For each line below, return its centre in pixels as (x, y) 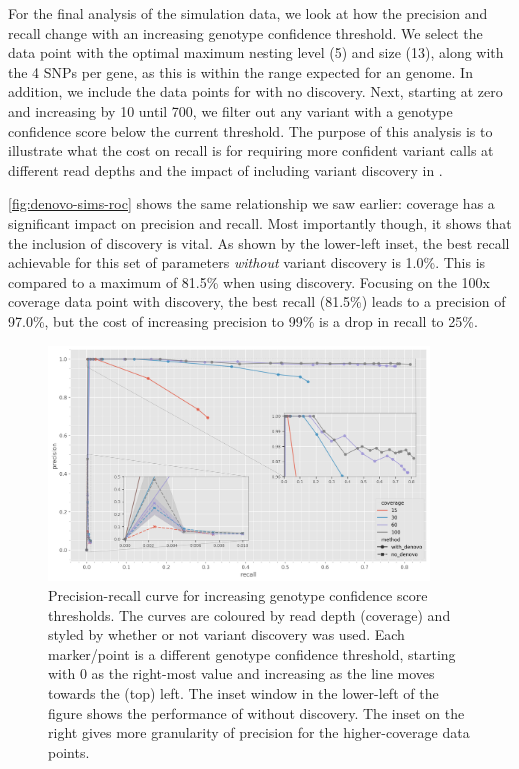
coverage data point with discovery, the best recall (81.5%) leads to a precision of (257, 301)
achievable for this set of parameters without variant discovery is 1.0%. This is (247, 262)
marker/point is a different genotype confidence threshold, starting (252, 653)
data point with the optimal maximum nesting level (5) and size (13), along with (256, 52)
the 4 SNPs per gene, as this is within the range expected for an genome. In (240, 71)
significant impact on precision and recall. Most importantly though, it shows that (260, 222)
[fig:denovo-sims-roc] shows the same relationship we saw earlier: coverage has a (251, 203)
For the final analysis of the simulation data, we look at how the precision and (248, 13)
